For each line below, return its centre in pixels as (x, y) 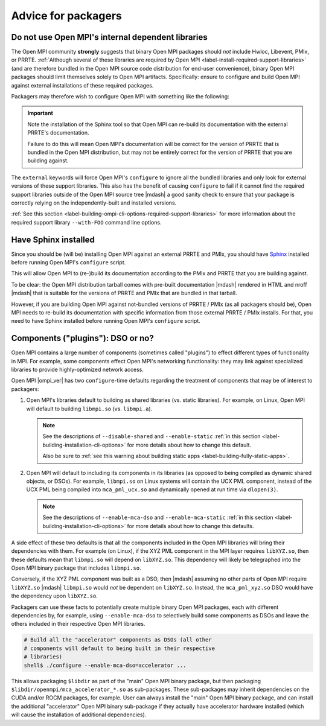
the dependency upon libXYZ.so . (54, 596)
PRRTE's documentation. (59, 133)
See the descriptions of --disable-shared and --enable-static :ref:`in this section (152, 436)
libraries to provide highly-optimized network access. (78, 370)
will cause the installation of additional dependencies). (79, 715)
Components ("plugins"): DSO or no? (82, 338)
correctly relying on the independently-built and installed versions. (94, 203)
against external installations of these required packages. (82, 85)
